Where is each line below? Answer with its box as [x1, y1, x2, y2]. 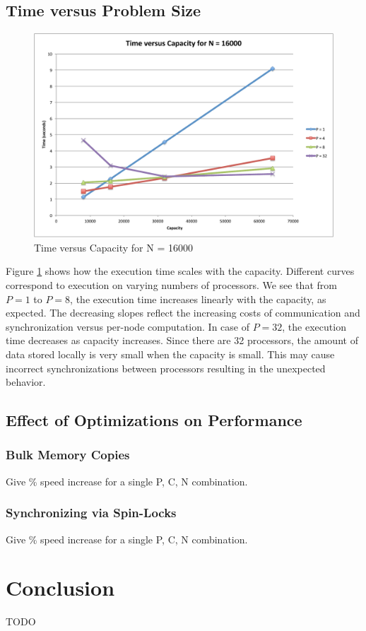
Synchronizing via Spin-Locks [6, 504, 177, 521]
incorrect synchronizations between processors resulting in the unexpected [6, 360, 326, 375]
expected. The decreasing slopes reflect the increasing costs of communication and [6, 305, 360, 320]
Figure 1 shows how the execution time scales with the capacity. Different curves [6, 264, 355, 278]
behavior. [6, 375, 46, 389]
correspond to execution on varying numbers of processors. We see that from [6, 278, 337, 292]
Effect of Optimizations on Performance [6, 409, 302, 431]
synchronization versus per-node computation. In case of [6, 319, 249, 334]
